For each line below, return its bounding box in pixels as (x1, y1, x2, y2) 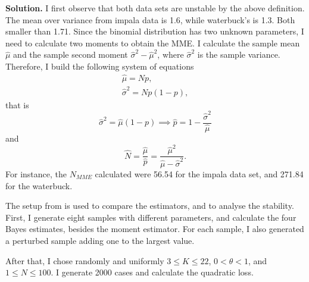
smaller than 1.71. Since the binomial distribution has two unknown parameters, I (5, 25, 304, 37)
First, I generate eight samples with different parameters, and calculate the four (5, 211, 296, 223)
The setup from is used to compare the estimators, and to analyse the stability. (5, 199, 294, 212)
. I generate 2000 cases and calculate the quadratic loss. (51, 266, 254, 278)
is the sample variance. (197, 48, 280, 61)
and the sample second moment (13, 48, 128, 61)
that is (5, 98, 29, 111)
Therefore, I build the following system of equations (5, 59, 194, 72)
